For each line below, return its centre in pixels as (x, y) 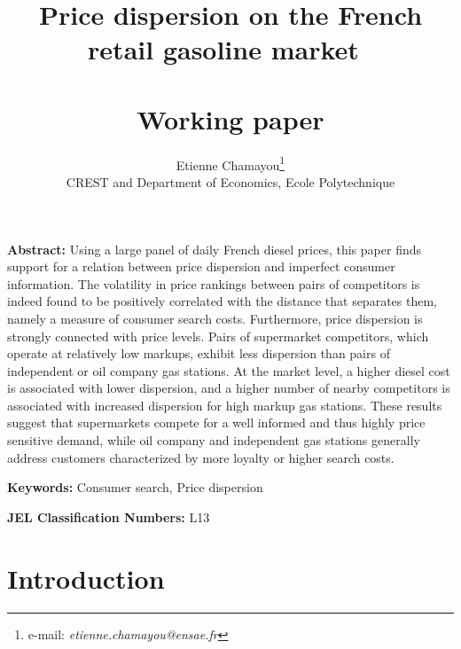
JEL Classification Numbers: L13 (109, 516)
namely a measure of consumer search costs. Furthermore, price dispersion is (215, 318)
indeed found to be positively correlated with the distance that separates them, (222, 301)
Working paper (230, 118)
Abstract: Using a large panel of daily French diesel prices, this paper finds (214, 249)
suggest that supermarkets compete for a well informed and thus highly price (216, 422)
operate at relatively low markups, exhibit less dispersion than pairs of (199, 353)
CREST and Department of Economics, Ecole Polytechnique (230, 181)
